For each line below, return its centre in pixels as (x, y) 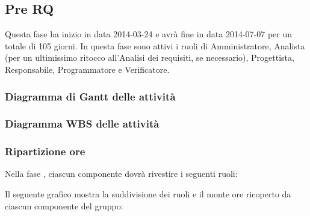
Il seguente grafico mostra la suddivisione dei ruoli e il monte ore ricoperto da (148, 194)
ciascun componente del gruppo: (64, 205)
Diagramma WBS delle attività (82, 124)
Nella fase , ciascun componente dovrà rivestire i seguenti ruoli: (121, 174)
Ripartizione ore (45, 151)
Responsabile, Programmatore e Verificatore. (87, 69)
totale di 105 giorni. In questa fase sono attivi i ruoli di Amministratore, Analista (155, 45)
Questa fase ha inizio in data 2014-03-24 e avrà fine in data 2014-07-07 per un (148, 34)
